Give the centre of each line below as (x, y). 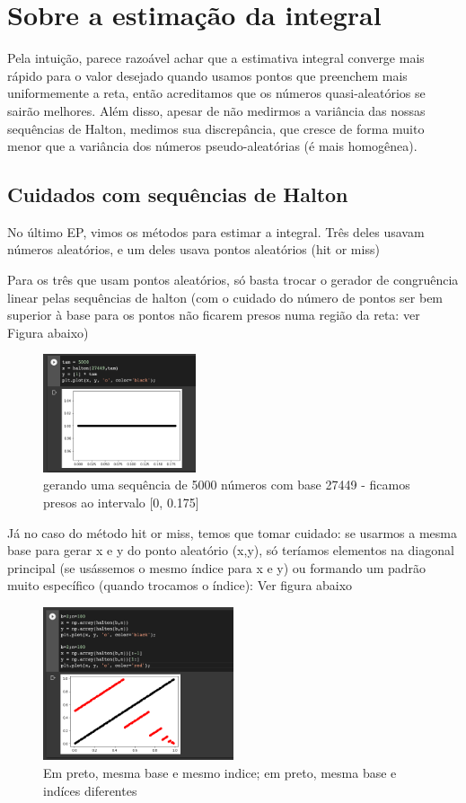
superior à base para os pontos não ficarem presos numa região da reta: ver (214, 315)
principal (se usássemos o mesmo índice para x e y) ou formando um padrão (217, 567)
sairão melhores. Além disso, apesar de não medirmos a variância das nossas (216, 110)
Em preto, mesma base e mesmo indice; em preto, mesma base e (220, 772)
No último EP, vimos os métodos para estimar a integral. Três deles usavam (216, 231)
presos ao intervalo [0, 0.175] (121, 503)
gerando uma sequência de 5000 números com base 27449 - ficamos (227, 485)
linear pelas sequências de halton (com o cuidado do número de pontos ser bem (225, 297)
